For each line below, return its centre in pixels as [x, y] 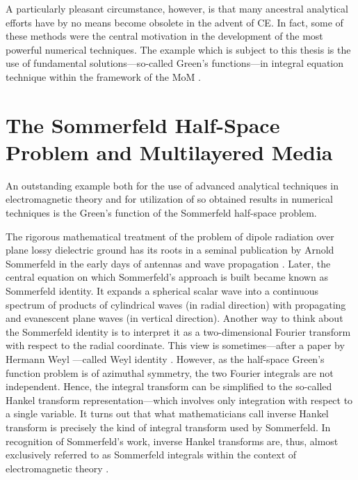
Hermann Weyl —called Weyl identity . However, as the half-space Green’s [165, 359]
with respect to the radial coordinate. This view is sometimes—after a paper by [175, 345]
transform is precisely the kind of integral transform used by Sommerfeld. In [168, 427]
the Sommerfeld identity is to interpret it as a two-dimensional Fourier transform [178, 331]
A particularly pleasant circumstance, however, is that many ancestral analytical [177, 8]
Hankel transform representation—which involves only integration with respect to [179, 400]
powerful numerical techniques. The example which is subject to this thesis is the [178, 49]
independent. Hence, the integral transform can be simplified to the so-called [169, 386]
